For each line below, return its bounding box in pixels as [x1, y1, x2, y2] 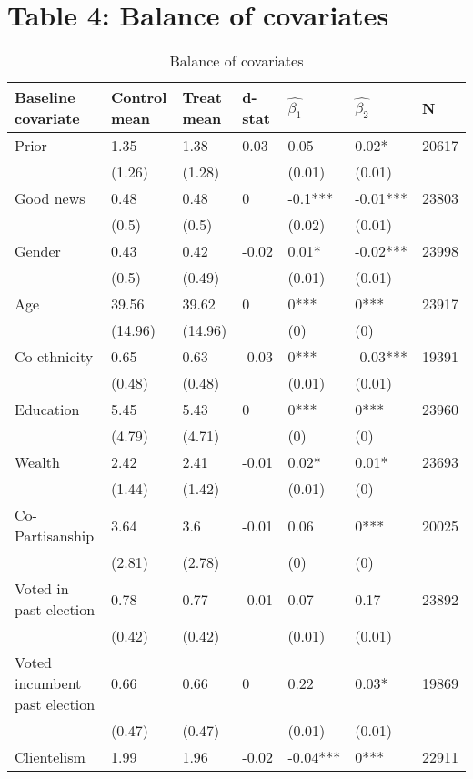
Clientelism [15, 746, 86, 768]
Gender [15, 240, 61, 262]
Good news [15, 187, 86, 209]
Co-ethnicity [15, 346, 94, 368]
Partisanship [15, 525, 95, 547]
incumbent [15, 673, 82, 694]
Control [111, 86, 167, 108]
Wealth [15, 451, 60, 473]
